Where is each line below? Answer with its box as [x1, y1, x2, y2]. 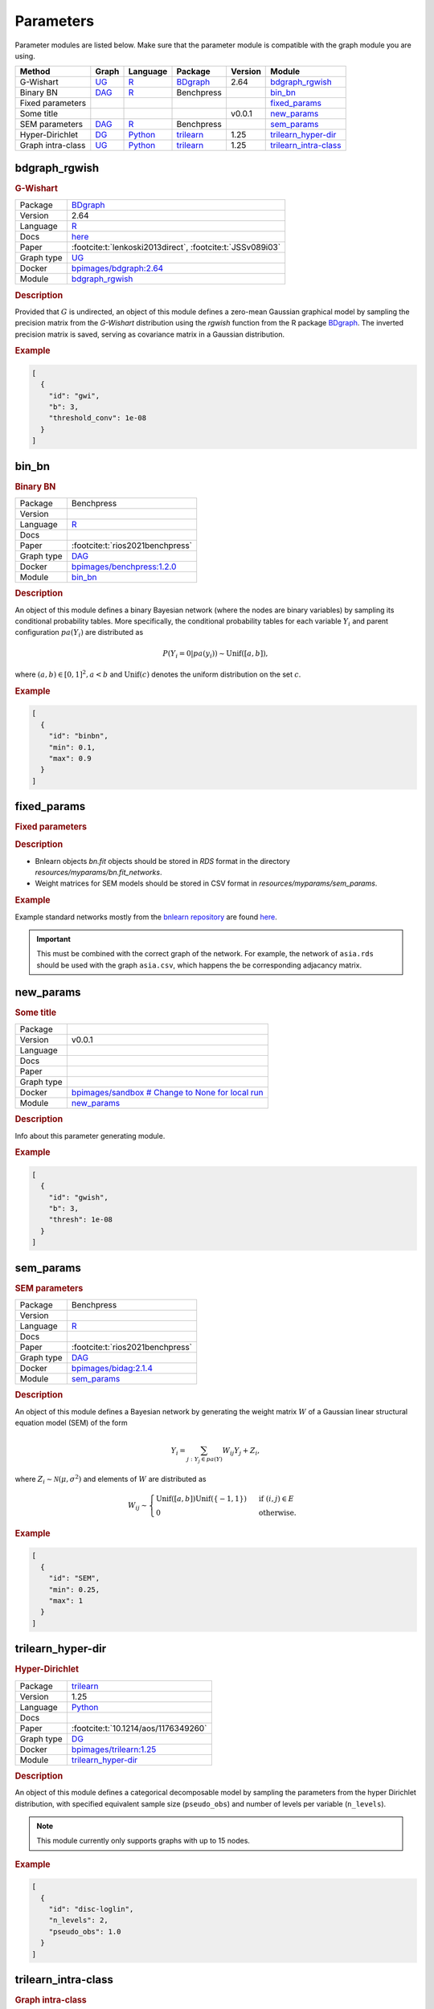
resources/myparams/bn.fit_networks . [35, 868, 162, 878]
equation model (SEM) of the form [14, 1418, 128, 1427]
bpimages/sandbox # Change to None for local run [71, 1086, 264, 1098]
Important [36, 934, 72, 943]
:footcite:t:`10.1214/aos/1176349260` [71, 1722, 207, 1733]
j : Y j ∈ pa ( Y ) [186, 1455, 223, 1464]
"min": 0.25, [48, 1585, 100, 1594]
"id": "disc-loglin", [48, 1905, 134, 1914]
